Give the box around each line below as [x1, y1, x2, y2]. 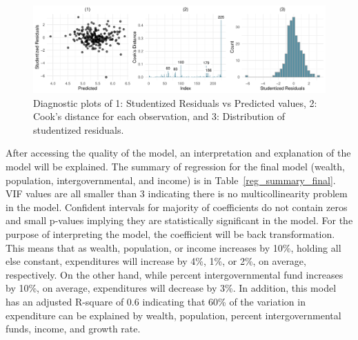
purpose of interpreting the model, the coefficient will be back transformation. [6, 227, 335, 241]
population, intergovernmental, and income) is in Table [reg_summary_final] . [6, 172, 336, 187]
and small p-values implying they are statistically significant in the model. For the [6, 213, 353, 228]
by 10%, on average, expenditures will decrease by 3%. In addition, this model [6, 281, 337, 295]
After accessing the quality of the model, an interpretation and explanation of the [6, 146, 351, 160]
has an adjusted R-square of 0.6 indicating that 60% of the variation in [6, 294, 306, 309]
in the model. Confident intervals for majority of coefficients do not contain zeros [6, 199, 348, 214]
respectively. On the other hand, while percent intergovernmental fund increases [6, 267, 344, 281]
